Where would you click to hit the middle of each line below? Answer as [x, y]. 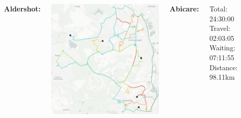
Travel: [220, 28]
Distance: [224, 67]
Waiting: [222, 48]
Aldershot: [22, 8]
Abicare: [184, 8]
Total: [218, 8]
